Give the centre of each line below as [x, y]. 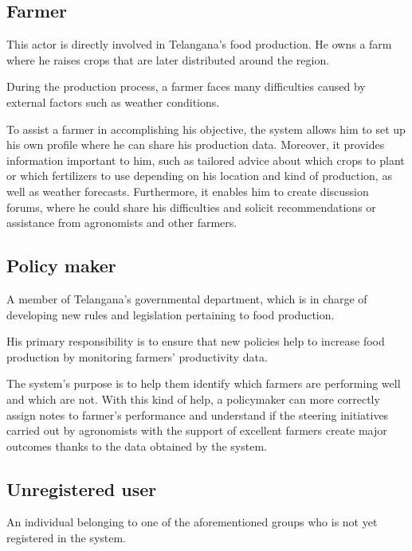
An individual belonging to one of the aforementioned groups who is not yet [192, 522]
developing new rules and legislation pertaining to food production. [171, 314]
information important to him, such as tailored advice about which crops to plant [206, 160]
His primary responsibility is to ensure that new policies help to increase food [196, 341]
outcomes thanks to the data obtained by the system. [137, 445]
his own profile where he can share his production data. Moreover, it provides [196, 145]
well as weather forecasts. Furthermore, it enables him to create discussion [188, 191]
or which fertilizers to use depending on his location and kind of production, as [199, 176]
